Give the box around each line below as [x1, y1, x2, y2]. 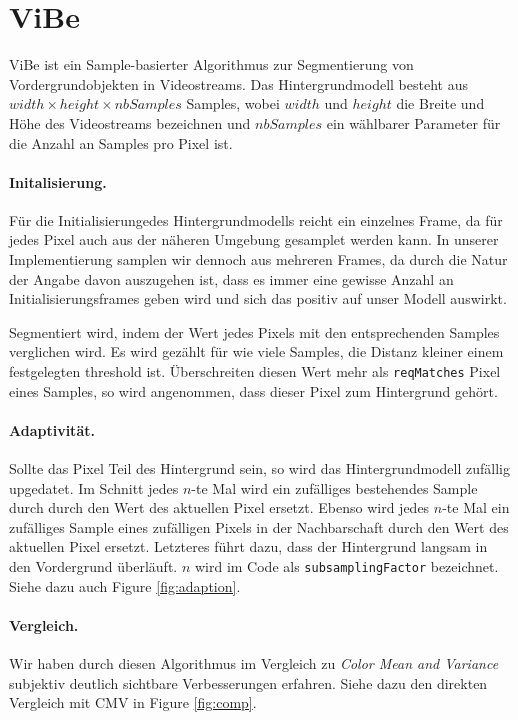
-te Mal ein [442, 497, 510, 518]
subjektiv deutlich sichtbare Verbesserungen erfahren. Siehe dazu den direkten [9, 672, 488, 693]
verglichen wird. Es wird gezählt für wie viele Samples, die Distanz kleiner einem [9, 341, 504, 362]
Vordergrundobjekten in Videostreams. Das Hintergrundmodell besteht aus [9, 73, 468, 94]
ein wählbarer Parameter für [326, 112, 501, 133]
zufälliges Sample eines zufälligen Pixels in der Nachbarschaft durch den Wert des [9, 516, 509, 537]
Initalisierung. [9, 171, 107, 192]
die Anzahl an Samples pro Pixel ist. [9, 132, 233, 153]
